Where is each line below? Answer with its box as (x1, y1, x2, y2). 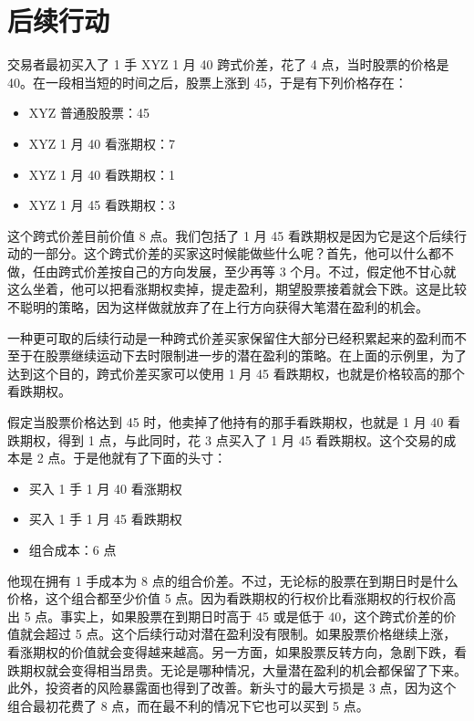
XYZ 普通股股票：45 (28, 103, 150, 122)
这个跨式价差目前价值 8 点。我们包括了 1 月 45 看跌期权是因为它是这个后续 (7, 225, 454, 245)
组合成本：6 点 (28, 540, 117, 559)
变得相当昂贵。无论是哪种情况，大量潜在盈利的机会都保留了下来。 (70, 660, 467, 679)
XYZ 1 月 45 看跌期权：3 (28, 195, 175, 214)
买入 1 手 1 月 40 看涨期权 (28, 478, 182, 497)
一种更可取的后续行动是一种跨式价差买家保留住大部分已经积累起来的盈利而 (7, 328, 454, 347)
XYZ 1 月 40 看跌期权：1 (28, 164, 175, 183)
